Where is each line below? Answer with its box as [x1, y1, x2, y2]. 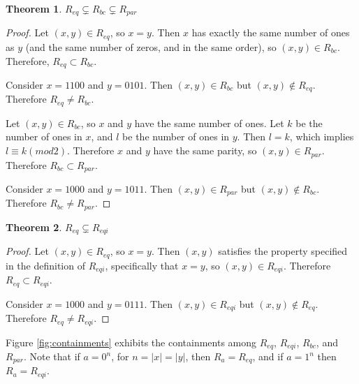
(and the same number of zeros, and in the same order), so [25, 39, 277, 54]
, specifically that [105, 258, 179, 272]
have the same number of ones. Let [134, 115, 284, 130]
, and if [252, 349, 284, 364]
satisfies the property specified [218, 244, 348, 258]
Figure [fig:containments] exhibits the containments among [6, 334, 257, 349]
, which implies [289, 129, 354, 144]
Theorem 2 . [6, 219, 62, 234]
